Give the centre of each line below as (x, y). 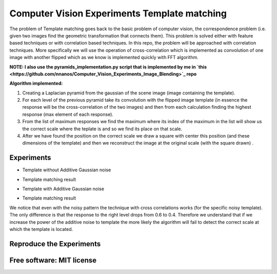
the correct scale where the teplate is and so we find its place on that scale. (102, 129)
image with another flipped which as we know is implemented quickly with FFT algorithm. (104, 57)
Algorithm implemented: (36, 83)
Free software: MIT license (53, 260)
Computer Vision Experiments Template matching (118, 13)
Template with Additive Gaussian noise (63, 189)
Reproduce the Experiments (55, 244)
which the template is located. (41, 229)
